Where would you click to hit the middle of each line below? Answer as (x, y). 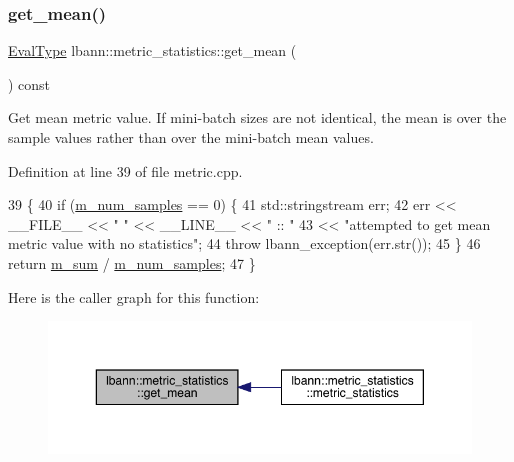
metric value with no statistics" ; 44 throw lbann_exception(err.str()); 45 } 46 (244, 243)
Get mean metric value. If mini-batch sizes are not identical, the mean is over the (257, 117)
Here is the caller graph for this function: (134, 296)
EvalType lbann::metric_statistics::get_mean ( (152, 50)
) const (29, 83)
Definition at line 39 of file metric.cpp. (125, 170)
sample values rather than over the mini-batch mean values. (191, 137)
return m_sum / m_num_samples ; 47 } (132, 262)
